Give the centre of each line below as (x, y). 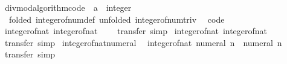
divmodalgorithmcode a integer (68, 7)
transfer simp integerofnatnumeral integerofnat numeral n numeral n (143, 42)
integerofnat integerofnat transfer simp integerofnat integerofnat (136, 31)
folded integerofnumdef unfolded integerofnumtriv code (117, 19)
